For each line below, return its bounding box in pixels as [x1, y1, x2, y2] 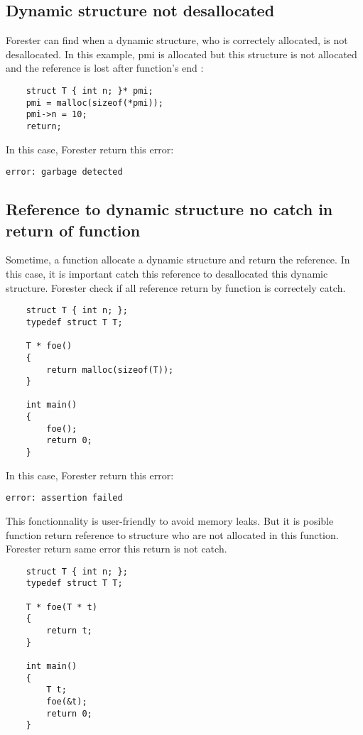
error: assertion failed [6, 493, 123, 503]
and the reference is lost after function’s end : [6, 60, 204, 75]
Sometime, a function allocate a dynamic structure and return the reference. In [6, 252, 350, 267]
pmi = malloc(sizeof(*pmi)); [26, 97, 163, 108]
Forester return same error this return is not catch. [6, 541, 227, 556]
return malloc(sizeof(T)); [46, 364, 174, 375]
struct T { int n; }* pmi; [26, 85, 153, 96]
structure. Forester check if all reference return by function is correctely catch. [6, 280, 346, 295]
